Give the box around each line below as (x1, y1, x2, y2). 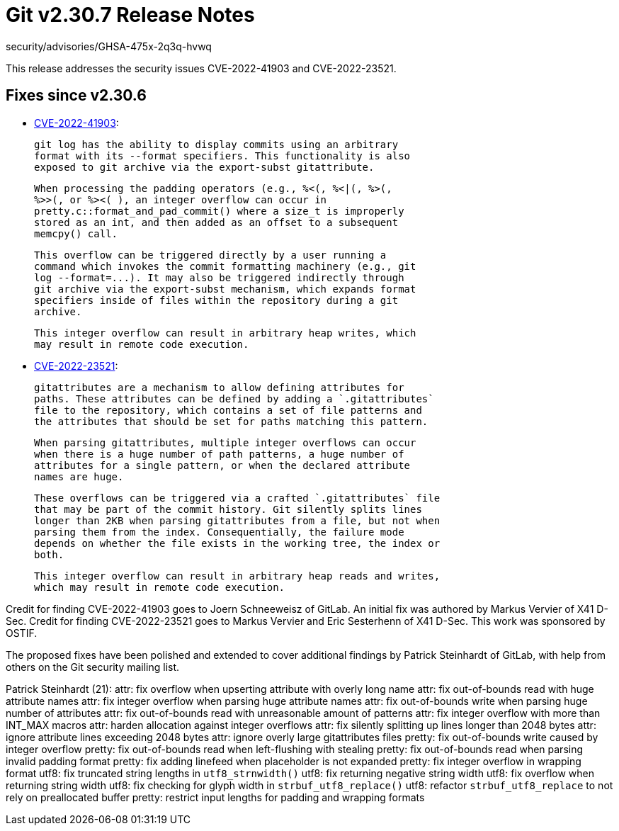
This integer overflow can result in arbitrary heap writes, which (34, 327, 416, 339)
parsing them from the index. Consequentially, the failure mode (34, 526, 404, 538)
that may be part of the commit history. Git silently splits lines (34, 503, 422, 515)
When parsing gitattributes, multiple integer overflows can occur (34, 436, 416, 448)
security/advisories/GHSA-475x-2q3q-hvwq (6, 40, 212, 52)
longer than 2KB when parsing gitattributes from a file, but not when (34, 514, 441, 526)
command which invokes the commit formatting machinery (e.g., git (34, 260, 416, 272)
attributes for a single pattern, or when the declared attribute (34, 459, 411, 471)
